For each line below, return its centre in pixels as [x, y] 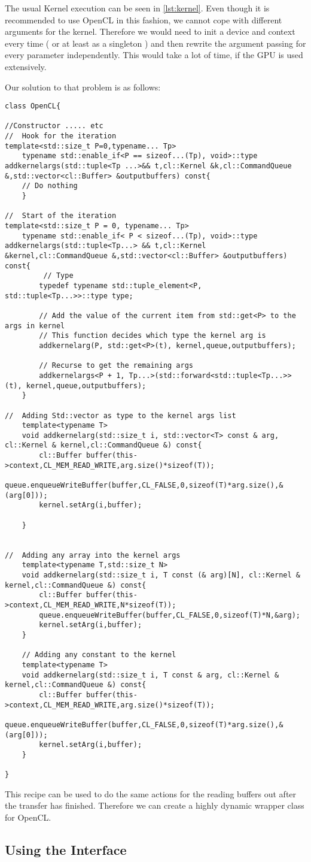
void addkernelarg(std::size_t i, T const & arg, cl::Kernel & [150, 675]
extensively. [26, 66]
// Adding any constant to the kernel [99, 655]
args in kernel [35, 326]
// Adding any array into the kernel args [93, 555]
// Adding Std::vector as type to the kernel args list [121, 415]
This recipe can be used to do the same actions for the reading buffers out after [151, 793]
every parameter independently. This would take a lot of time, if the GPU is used [154, 55]
